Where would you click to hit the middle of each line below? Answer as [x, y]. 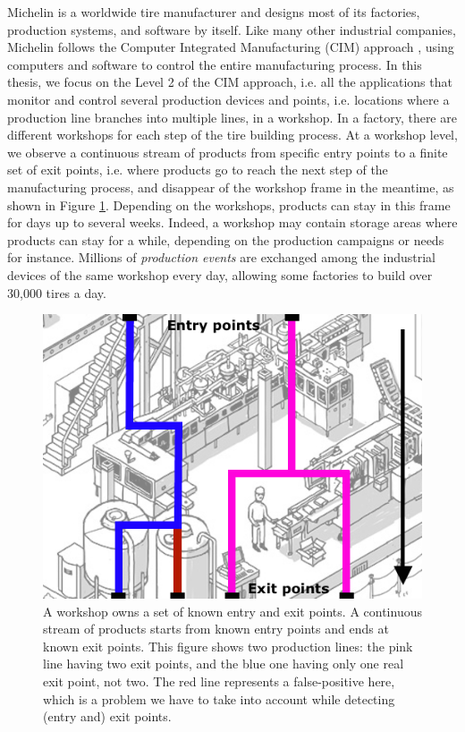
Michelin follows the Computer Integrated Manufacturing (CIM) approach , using [231, 47]
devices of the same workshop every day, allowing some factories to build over [220, 274]
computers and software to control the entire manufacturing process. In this [215, 64]
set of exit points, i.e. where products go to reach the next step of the [198, 170]
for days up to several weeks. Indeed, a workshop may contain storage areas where [232, 222]
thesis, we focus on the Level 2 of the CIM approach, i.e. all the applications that [230, 82]
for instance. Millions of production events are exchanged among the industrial [221, 257]
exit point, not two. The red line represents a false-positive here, [219, 681]
